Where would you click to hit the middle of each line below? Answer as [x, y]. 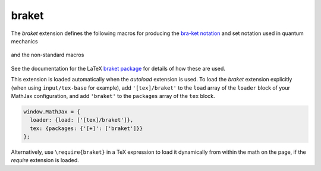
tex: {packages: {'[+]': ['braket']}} [86, 128]
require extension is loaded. [45, 160]
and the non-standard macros [48, 55]
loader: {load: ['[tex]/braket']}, [82, 120]
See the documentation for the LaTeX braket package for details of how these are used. [118, 68]
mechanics [24, 41]
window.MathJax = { [52, 112]
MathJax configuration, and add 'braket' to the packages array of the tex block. [113, 96]
